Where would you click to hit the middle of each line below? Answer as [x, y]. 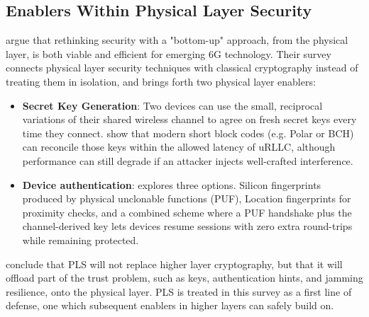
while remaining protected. [81, 240]
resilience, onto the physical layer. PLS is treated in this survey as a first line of [179, 291]
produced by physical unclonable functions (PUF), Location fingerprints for [187, 198]
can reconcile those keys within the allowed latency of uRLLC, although [179, 147]
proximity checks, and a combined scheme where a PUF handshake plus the [187, 212]
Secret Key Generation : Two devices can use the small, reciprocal [172, 105]
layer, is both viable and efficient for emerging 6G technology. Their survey [169, 53]
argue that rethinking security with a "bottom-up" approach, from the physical [177, 40]
